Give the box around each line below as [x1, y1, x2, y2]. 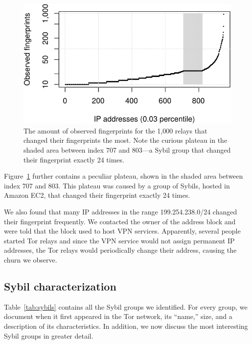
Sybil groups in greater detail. [4, 330, 93, 341]
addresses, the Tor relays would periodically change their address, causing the [4, 245, 237, 255]
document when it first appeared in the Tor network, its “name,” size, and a [4, 311, 232, 321]
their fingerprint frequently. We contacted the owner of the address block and [4, 216, 236, 226]
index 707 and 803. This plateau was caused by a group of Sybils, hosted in [4, 180, 230, 190]
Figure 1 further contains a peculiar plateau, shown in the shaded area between [4, 171, 243, 181]
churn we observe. [4, 254, 57, 265]
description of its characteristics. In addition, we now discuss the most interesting [4, 320, 248, 331]
